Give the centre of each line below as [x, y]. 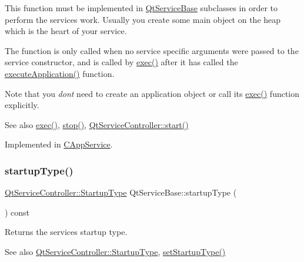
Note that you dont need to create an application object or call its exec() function [152, 93]
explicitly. [22, 105]
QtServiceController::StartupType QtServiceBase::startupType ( [121, 192]
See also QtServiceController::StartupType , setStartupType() [115, 251]
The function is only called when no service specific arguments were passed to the [152, 50]
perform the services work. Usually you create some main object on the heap [143, 19]
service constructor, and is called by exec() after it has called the [121, 62]
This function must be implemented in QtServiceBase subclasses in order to [141, 8]
